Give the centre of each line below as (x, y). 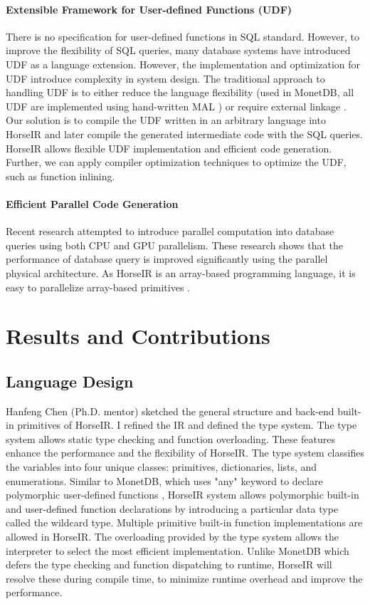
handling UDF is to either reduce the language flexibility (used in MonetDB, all (180, 92)
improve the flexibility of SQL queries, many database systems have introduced (178, 50)
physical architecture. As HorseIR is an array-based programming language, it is (181, 272)
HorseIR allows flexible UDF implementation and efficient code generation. (169, 148)
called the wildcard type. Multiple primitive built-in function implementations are (184, 522)
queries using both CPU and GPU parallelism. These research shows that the (175, 245)
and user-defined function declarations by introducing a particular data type (172, 508)
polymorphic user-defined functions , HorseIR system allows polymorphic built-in (183, 495)
